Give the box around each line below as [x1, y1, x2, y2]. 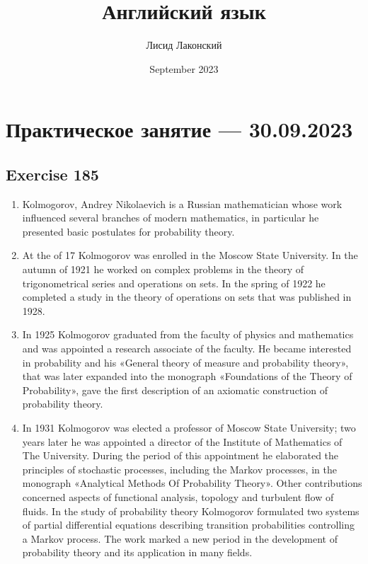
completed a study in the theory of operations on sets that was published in [22, 289, 352, 304]
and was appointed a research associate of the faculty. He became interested [22, 341, 352, 356]
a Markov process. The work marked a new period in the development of [22, 531, 338, 546]
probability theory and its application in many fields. [22, 545, 253, 560]
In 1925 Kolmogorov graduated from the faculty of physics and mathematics [22, 327, 354, 342]
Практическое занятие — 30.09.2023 [6, 115, 353, 144]
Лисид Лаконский [146, 38, 222, 52]
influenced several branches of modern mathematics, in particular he [22, 210, 319, 225]
